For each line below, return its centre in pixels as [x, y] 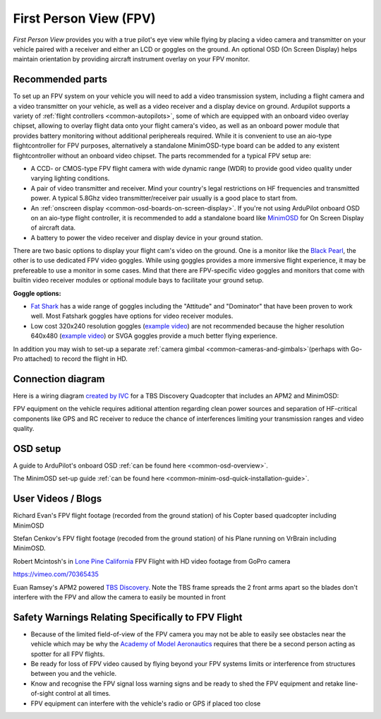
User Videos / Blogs [58, 499]
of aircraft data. [53, 228]
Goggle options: [37, 293]
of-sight [42, 694]
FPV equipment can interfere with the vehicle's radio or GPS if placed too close [146, 703]
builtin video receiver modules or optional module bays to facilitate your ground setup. [138, 280]
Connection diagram [59, 379]
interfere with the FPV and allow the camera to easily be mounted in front [119, 598]
